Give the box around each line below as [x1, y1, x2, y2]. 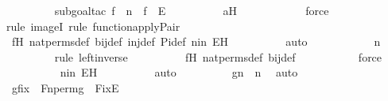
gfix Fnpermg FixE [11, 79, 119, 95]
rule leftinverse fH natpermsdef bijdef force [54, 48, 382, 65]
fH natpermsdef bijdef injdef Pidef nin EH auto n [11, 33, 381, 50]
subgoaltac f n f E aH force [54, 2, 329, 18]
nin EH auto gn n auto [60, 64, 298, 80]
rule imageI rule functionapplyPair [6, 17, 180, 34]
